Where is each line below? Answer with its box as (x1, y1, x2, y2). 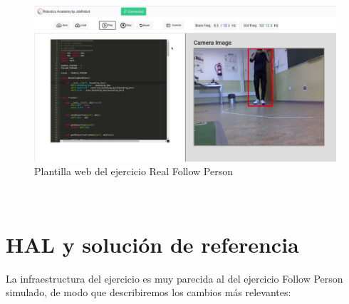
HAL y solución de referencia (6, 229, 299, 258)
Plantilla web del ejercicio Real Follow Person (34, 164, 233, 179)
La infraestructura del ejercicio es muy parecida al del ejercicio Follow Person (6, 271, 343, 285)
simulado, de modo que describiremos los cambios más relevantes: (6, 285, 291, 300)
